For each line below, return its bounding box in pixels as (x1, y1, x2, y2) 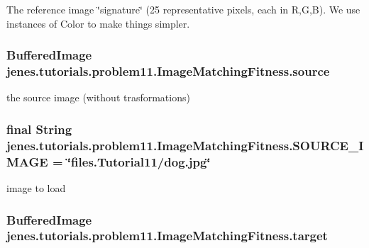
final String (6, 120, 72, 137)
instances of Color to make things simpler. (6, 16, 190, 30)
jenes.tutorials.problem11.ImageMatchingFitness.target (6, 227, 328, 244)
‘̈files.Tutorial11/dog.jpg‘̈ (67, 152, 211, 170)
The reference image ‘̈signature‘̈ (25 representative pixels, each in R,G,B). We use (6, 2, 360, 16)
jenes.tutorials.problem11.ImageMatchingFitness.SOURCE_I (6, 136, 364, 154)
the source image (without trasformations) (6, 90, 190, 105)
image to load (6, 180, 66, 195)
